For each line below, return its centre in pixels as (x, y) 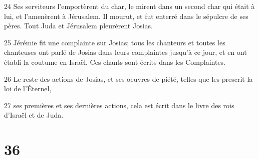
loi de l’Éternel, (28, 88)
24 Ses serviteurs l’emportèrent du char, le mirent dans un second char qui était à (129, 6)
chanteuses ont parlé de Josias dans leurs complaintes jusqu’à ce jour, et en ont (125, 52)
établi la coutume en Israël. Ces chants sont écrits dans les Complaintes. (115, 62)
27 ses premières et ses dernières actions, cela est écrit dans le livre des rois (119, 105)
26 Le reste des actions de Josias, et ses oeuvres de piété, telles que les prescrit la (128, 79)
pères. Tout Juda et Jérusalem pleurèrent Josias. (78, 26)
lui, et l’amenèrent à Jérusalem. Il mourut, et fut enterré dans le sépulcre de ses (126, 16)
